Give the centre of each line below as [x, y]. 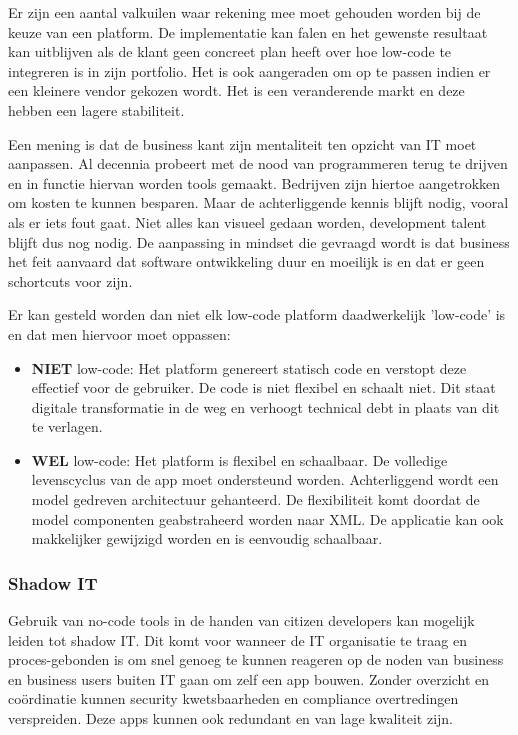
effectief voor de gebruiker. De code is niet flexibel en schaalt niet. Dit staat [263, 387]
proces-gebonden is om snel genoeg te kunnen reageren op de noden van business [256, 659]
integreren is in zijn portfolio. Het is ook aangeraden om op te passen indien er [249, 70]
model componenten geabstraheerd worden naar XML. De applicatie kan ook [267, 518]
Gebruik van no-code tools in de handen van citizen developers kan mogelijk [241, 620]
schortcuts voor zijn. [70, 280]
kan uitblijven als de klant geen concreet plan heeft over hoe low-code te [230, 51]
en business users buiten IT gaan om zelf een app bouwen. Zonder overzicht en [249, 678]
